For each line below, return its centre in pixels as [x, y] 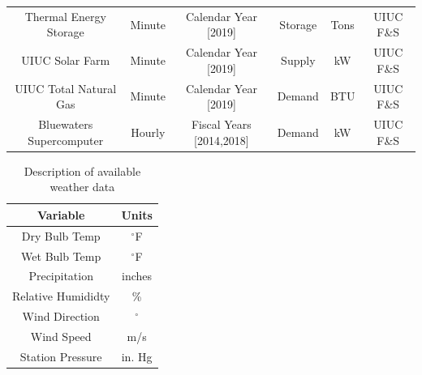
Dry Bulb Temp [61, 235]
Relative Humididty [61, 296]
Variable [61, 214]
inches [137, 276]
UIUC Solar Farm [66, 60]
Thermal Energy [65, 16]
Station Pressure [61, 356]
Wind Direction [61, 316]
